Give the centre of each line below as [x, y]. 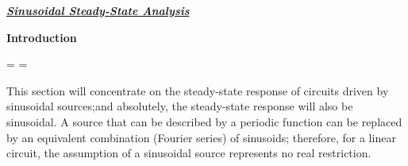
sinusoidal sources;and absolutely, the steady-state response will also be [180, 106]
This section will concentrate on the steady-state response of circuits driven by [198, 90]
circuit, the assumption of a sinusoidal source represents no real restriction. [189, 153]
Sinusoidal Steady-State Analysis [98, 10]
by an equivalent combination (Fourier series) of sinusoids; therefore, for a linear [201, 137]
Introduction [42, 37]
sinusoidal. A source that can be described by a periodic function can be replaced [204, 121]
